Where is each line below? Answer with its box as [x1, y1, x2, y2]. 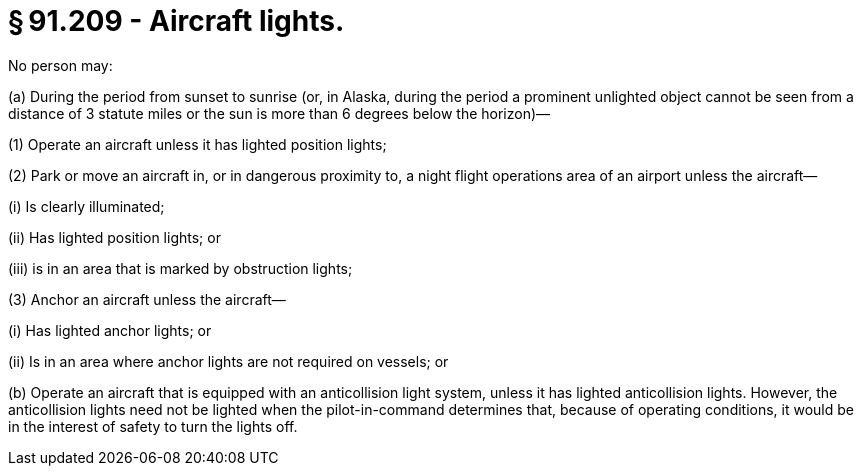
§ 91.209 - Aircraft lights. [8, 4, 345, 38]
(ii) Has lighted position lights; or [8, 228, 221, 246]
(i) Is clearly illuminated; [8, 197, 165, 215]
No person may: [8, 56, 113, 74]
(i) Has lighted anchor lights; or [8, 321, 212, 339]
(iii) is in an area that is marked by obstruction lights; [8, 259, 353, 277]
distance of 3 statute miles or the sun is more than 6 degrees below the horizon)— [8, 104, 551, 122]
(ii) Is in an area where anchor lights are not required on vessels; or [8, 352, 449, 370]
